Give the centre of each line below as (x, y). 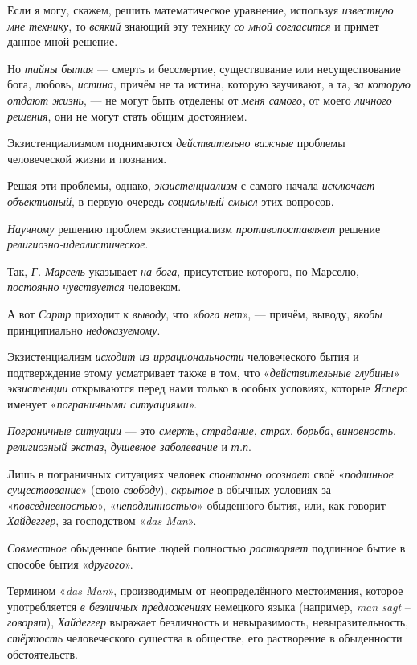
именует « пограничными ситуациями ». (102, 403)
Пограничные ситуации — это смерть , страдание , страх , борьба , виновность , (202, 431)
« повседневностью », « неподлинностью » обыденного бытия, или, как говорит (196, 505)
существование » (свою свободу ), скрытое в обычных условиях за (169, 489)
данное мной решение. (63, 41)
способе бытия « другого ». (70, 563)
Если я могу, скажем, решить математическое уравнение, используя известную (200, 10)
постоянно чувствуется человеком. (94, 287)
